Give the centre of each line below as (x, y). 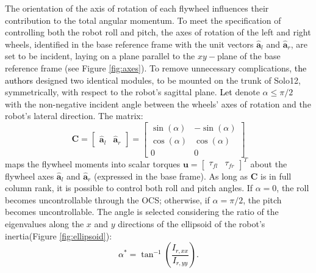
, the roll (293, 188)
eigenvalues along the (45, 223)
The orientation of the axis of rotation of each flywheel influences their (137, 8)
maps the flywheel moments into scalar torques (93, 163)
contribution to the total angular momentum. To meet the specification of (143, 20)
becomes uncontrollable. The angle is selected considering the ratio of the (142, 212)
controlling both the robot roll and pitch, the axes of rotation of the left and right (158, 32)
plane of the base (249, 56)
